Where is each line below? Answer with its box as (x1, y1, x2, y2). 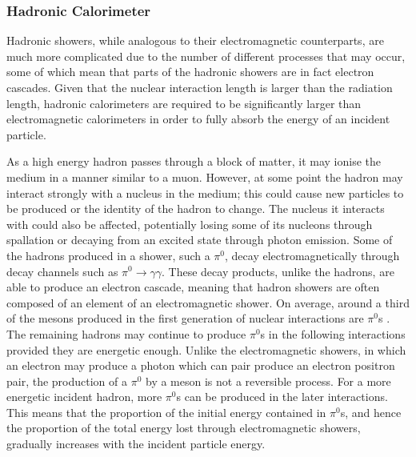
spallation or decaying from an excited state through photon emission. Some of (6, 231, 393, 248)
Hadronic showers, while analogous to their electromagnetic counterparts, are (6, 32, 384, 49)
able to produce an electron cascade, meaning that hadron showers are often (6, 279, 380, 295)
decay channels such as (6, 263, 118, 279)
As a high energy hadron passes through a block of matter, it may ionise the (6, 153, 381, 170)
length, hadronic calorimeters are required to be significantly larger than (6, 94, 362, 111)
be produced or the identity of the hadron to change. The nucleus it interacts (6, 200, 385, 217)
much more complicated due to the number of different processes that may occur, (6, 47, 406, 64)
